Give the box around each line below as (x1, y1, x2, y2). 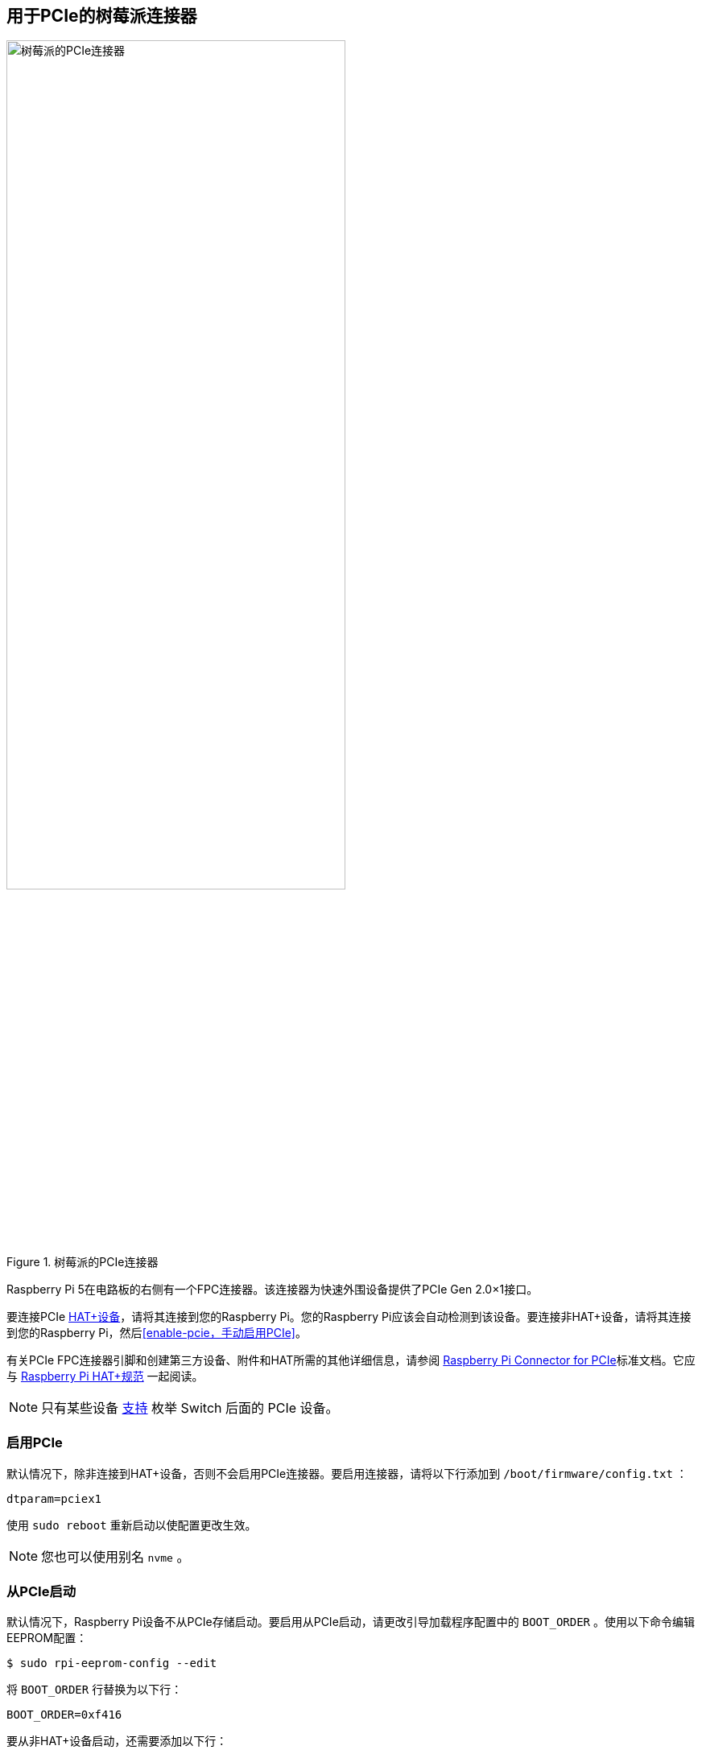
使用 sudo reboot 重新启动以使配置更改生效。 (6, 1517, 257, 1532)
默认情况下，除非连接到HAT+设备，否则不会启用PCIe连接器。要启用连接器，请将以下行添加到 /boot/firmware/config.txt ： (6, 1466, 688, 1480)
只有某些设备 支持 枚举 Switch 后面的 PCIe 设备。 (41, 1399, 339, 1416)
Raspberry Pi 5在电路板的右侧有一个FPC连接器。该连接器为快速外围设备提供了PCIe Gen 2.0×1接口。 (6, 1281, 539, 1296)
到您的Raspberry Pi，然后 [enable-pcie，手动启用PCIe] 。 (6, 1325, 307, 1339)
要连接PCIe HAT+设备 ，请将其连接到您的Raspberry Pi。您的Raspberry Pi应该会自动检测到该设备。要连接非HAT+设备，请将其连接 (6, 1309, 692, 1323)
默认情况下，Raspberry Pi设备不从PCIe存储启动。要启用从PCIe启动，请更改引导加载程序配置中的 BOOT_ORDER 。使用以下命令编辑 (6, 1615, 695, 1629)
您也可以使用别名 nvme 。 (41, 1548, 190, 1565)
